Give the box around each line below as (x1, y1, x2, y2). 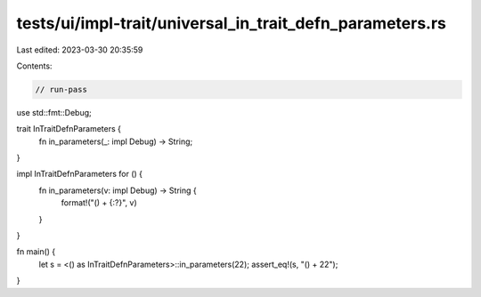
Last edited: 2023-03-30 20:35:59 (16, 44, 143, 55)
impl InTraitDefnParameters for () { (16, 169, 143, 180)
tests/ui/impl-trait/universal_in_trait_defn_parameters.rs (16, 13, 447, 33)
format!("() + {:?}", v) (61, 197, 137, 208)
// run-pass (35, 84, 88, 94)
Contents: (16, 60, 53, 71)
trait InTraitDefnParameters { (16, 124, 122, 134)
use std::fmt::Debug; (16, 107, 93, 117)
